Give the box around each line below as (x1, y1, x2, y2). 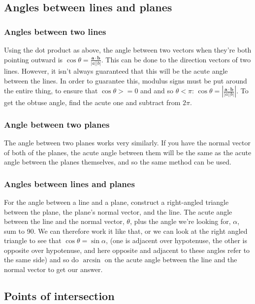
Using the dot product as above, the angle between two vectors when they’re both (4, 45, 252, 55)
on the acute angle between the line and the (104, 254, 237, 265)
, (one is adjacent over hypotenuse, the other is (106, 235, 247, 246)
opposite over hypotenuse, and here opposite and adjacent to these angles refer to (4, 245, 250, 255)
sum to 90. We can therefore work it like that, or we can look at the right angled (4, 225, 248, 236)
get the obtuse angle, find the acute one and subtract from (4, 97, 181, 108)
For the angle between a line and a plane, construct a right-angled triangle (4, 196, 229, 207)
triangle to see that (4, 235, 62, 246)
